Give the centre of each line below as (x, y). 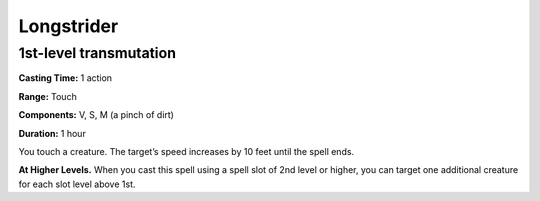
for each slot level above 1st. (77, 184)
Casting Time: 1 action (65, 78)
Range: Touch (47, 96)
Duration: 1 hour (52, 133)
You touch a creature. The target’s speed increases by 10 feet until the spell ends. (186, 151)
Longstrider (68, 26)
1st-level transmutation (97, 53)
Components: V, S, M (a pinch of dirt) (96, 115)
